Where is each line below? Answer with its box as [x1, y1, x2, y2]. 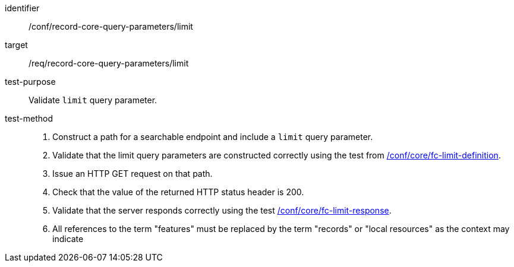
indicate [52, 234, 84, 244]
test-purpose [5, 77, 56, 87]
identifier [5, 3, 40, 13]
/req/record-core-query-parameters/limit [29, 58, 189, 68]
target [5, 40, 28, 50]
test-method [5, 113, 53, 123]
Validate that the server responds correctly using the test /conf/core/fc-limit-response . [52, 205, 392, 215]
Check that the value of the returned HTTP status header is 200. [52, 187, 304, 197]
